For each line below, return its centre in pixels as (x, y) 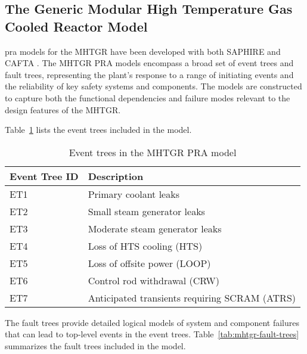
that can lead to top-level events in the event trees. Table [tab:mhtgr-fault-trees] (152, 334)
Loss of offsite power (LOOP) (149, 263)
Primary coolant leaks (134, 194)
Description (116, 176)
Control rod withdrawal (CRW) (154, 280)
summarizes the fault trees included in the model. (95, 345)
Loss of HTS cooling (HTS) (145, 246)
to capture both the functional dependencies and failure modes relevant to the (148, 97)
